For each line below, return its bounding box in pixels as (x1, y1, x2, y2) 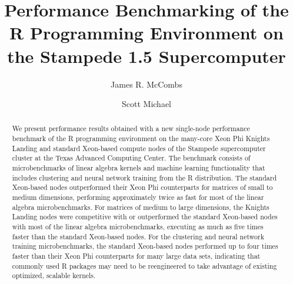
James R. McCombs (111, 78, 182, 90)
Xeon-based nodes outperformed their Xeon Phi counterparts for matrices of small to (12, 182, 273, 192)
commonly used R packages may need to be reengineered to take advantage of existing (12, 260, 277, 270)
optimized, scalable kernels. (12, 270, 96, 280)
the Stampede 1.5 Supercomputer (7, 44, 286, 68)
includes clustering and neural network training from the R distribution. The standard (12, 172, 277, 182)
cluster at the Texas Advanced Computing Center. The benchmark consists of (12, 153, 251, 163)
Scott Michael (122, 98, 171, 110)
